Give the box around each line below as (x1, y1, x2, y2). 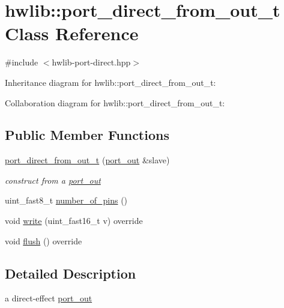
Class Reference (5, 21, 139, 46)
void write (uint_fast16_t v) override (5, 214, 143, 227)
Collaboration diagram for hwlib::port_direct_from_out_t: (5, 96, 225, 109)
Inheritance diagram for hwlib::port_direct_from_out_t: (5, 76, 216, 88)
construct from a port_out (5, 174, 101, 186)
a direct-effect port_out (5, 292, 92, 304)
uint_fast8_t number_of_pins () (5, 194, 128, 207)
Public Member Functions (5, 125, 169, 144)
